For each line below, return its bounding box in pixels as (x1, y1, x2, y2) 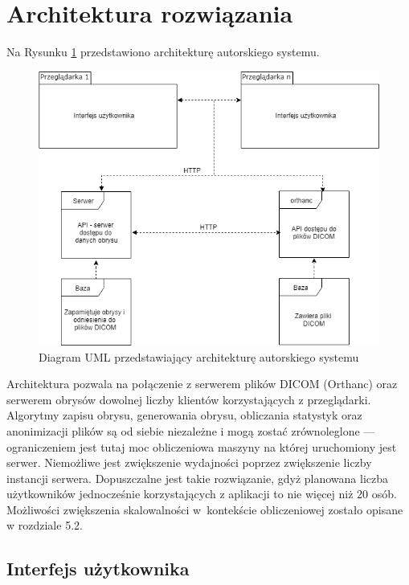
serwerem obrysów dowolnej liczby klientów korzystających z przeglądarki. (6, 391, 371, 407)
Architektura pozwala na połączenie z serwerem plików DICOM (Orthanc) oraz (6, 375, 398, 392)
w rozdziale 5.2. (6, 517, 83, 534)
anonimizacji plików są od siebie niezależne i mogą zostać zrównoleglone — (6, 422, 375, 439)
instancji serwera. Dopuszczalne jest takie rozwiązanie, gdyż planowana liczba (6, 469, 389, 486)
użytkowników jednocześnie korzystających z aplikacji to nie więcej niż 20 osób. (6, 485, 397, 502)
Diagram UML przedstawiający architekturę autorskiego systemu (39, 348, 359, 365)
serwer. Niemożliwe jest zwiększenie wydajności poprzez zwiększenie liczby (6, 454, 372, 471)
